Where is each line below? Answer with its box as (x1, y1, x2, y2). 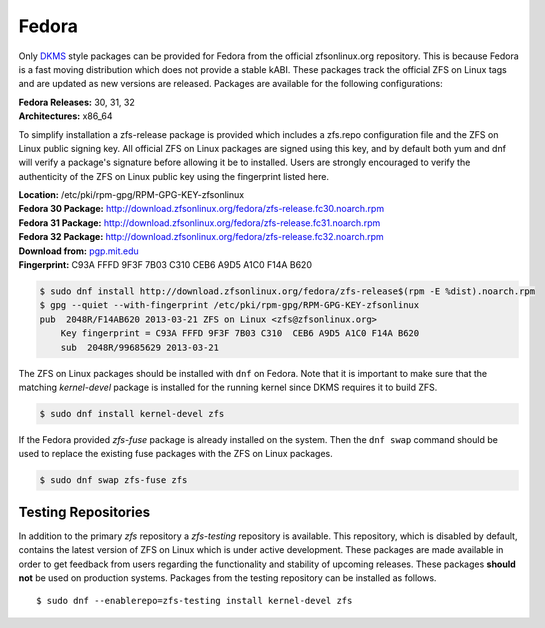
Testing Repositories (18, 503, 150, 520)
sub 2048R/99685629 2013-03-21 (60, 341, 220, 353)
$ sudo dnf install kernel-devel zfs (39, 408, 225, 419)
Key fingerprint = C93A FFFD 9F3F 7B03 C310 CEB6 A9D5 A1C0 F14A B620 (60, 328, 420, 339)
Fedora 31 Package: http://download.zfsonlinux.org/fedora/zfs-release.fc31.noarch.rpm (18, 216, 381, 229)
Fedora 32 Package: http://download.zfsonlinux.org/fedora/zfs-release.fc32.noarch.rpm (18, 231, 384, 243)
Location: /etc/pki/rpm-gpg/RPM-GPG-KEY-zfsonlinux (18, 189, 245, 201)
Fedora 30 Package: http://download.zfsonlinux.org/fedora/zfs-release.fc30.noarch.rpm (18, 203, 385, 215)
